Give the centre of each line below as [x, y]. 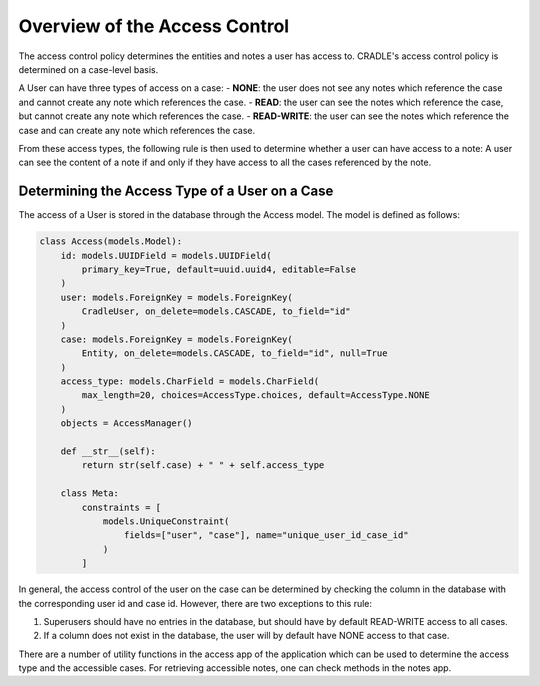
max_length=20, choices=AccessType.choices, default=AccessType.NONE [255, 395]
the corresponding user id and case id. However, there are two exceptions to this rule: [195, 603]
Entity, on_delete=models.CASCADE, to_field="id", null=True [234, 353]
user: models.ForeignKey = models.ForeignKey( [177, 297]
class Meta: [90, 493]
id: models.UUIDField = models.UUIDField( [166, 255]
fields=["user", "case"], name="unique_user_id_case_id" [266, 535]
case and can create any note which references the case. [136, 130]
